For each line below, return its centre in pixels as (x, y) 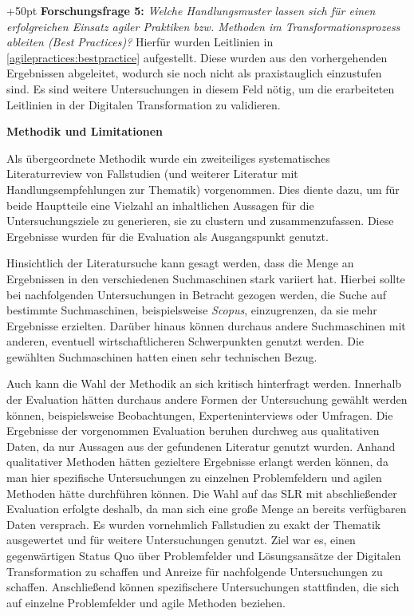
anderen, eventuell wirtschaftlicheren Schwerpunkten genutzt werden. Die (185, 341)
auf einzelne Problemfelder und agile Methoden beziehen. (146, 602)
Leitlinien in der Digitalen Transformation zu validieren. (144, 104)
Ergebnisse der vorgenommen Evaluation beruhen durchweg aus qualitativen (193, 430)
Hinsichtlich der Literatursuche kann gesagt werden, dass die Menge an (180, 263)
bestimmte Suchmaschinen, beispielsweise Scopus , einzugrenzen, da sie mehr (192, 310)
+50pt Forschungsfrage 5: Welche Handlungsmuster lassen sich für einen (191, 10)
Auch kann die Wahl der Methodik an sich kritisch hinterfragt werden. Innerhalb (204, 383)
